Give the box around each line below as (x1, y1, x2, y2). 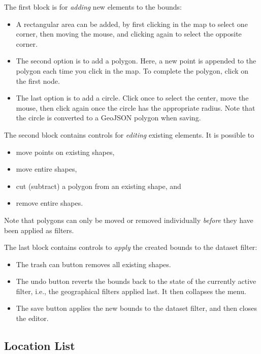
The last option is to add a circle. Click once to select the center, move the (16, 92, 249, 103)
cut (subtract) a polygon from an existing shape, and (16, 180, 181, 191)
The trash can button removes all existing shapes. (16, 259, 171, 269)
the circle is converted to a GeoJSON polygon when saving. (16, 112, 201, 123)
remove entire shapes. (16, 198, 83, 208)
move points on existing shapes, (16, 146, 115, 157)
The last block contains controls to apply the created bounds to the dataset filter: (4, 242, 257, 252)
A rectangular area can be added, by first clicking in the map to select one (16, 18, 248, 29)
